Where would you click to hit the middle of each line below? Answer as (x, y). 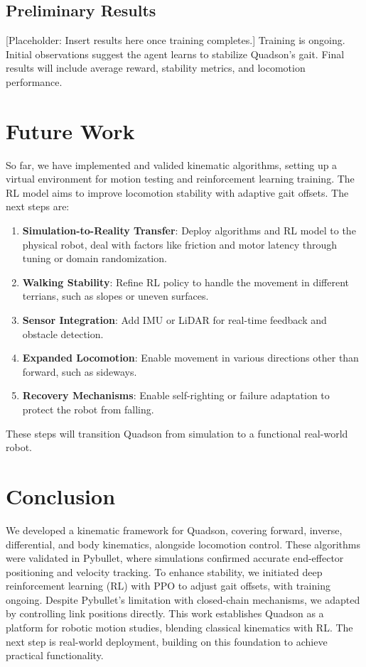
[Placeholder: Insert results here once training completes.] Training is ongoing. (176, 40)
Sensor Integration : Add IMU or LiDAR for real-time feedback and (174, 320)
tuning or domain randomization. (95, 258)
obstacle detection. (63, 333)
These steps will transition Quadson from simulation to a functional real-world (177, 433)
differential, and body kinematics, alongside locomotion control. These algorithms (183, 544)
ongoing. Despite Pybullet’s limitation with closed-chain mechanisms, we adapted (183, 599)
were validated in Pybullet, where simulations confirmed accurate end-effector (175, 558)
